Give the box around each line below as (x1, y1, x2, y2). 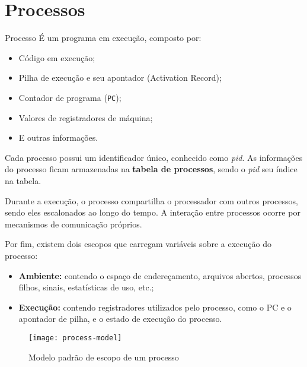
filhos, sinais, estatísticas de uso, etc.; (18, 281, 154, 293)
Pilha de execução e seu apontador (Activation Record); (18, 71, 222, 84)
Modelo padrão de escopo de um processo (28, 350, 179, 363)
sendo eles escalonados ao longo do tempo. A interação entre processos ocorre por (5, 206, 300, 219)
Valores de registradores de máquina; (18, 111, 153, 124)
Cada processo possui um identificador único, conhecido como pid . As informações (5, 151, 303, 163)
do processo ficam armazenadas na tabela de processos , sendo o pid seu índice (5, 163, 298, 175)
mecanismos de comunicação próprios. (5, 217, 142, 230)
